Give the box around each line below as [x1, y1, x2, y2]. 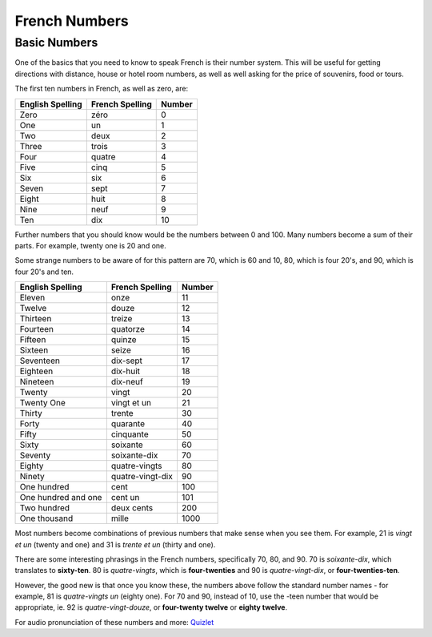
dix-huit [110, 365, 140, 377]
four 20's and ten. [14, 267, 74, 276]
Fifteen [19, 334, 46, 345]
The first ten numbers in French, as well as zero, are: [14, 84, 188, 94]
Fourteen [19, 324, 54, 335]
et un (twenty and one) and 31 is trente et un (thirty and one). [14, 539, 216, 549]
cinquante [110, 429, 149, 440]
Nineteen [19, 377, 54, 388]
